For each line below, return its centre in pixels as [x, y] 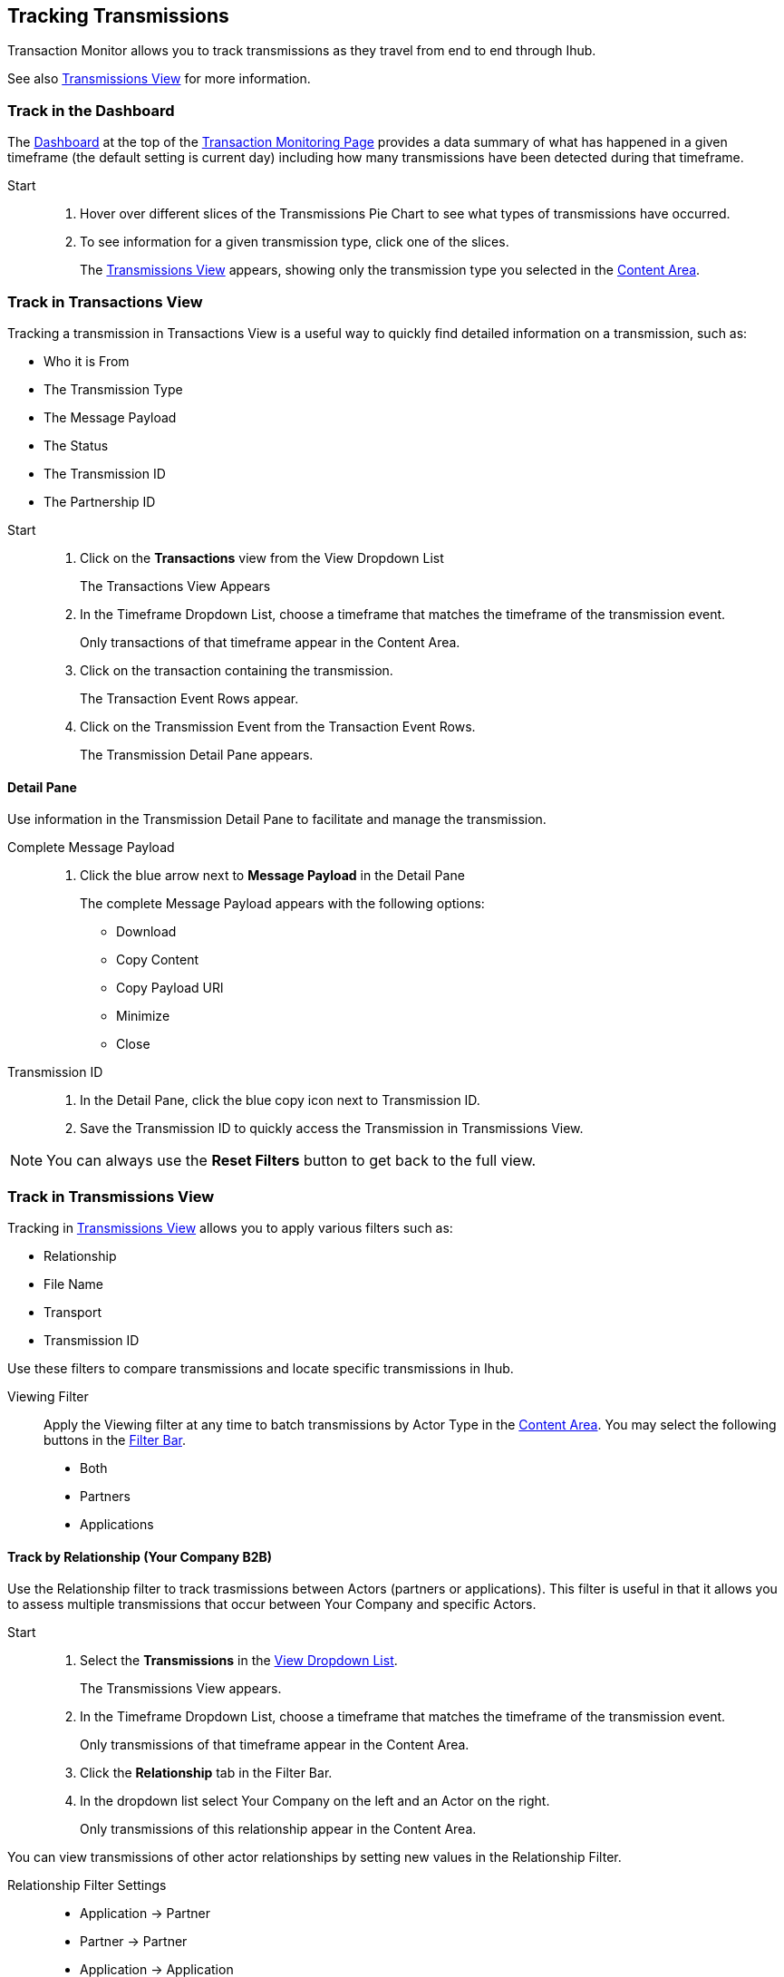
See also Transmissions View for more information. [159, 79]
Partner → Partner [134, 1942]
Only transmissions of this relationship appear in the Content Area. [278, 1829]
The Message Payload [110, 417]
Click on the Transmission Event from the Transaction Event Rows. [278, 726]
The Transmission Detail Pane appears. [197, 754]
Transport [73, 1312]
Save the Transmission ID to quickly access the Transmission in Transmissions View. [332, 1129]
